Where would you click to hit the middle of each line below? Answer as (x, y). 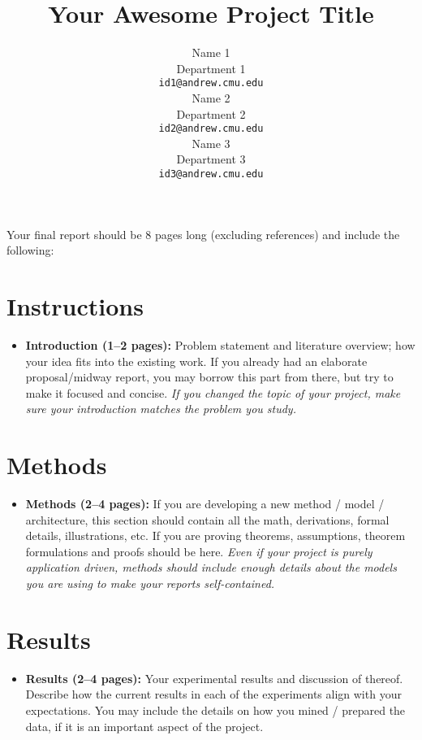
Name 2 (211, 97)
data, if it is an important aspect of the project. (144, 726)
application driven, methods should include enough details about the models (211, 567)
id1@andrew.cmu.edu (211, 83)
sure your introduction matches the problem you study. (161, 409)
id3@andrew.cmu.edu (211, 174)
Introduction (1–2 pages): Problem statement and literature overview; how (220, 344)
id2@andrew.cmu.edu (211, 129)
